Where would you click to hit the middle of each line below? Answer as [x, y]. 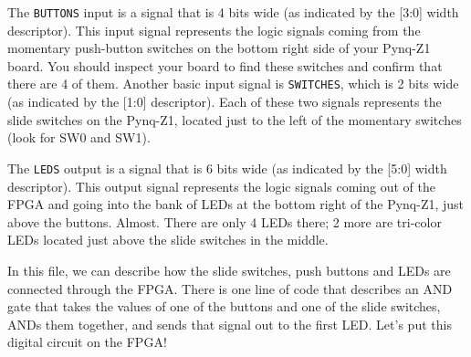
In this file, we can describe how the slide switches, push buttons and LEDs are [229, 270]
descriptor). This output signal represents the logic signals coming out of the [221, 186]
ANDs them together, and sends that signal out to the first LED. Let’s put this [230, 324]
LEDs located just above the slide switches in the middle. [168, 240]
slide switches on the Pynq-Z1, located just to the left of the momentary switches [235, 119]
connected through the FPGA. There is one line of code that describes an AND [230, 288]
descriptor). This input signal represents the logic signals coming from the [214, 30]
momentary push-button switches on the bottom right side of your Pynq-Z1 [219, 48]
